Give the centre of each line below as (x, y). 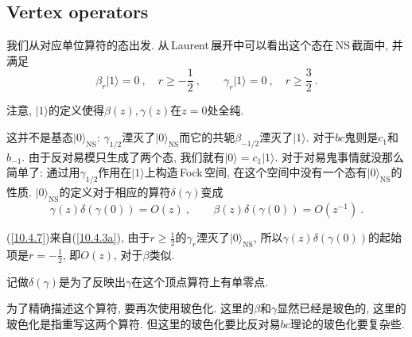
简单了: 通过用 (43, 172)
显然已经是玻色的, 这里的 (342, 308)
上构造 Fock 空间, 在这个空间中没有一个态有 (256, 172)
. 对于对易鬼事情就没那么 (340, 156)
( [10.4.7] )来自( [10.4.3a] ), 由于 (78, 237)
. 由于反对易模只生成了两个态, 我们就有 (123, 156)
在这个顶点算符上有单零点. (200, 281)
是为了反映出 (92, 281)
